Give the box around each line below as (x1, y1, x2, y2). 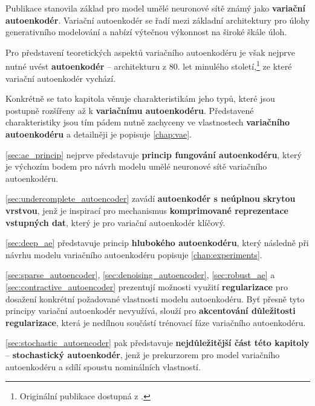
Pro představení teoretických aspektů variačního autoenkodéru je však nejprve (5, 45, 296, 58)
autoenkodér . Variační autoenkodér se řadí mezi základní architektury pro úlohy (5, 13, 310, 26)
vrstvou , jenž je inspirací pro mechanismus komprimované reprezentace (5, 204, 288, 216)
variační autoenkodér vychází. (5, 72, 116, 84)
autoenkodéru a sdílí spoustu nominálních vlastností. (5, 360, 201, 373)
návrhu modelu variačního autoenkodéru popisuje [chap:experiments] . (5, 248, 262, 261)
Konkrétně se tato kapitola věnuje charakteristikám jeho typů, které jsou (5, 92, 275, 105)
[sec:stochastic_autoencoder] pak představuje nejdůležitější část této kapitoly (5, 336, 310, 349)
